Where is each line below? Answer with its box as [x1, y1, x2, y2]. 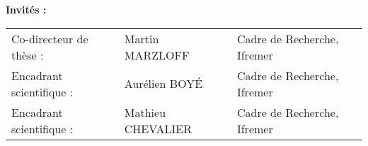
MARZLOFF [124, 46, 190, 63]
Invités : [6, 2, 47, 16]
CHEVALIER [124, 120, 192, 137]
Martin [124, 30, 159, 47]
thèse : [11, 46, 44, 63]
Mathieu [124, 103, 166, 120]
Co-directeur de [11, 30, 88, 47]
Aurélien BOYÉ [124, 75, 203, 92]
